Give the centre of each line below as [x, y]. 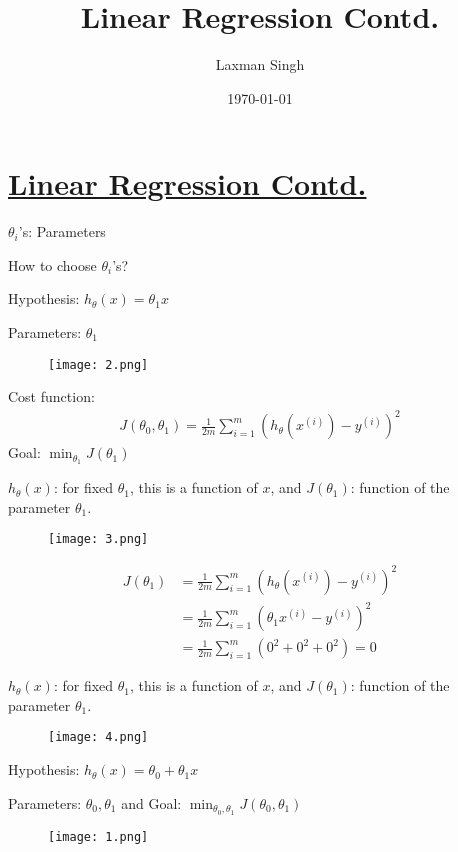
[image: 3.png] [98, 539]
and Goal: [151, 802]
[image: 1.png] [98, 836]
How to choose [52, 264]
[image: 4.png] [98, 737]
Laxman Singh [260, 64]
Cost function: [51, 396]
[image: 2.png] [98, 364]
